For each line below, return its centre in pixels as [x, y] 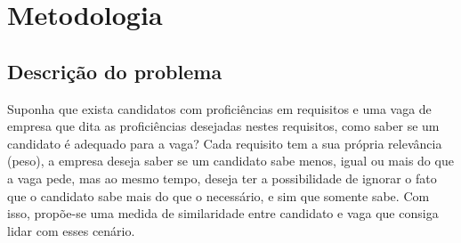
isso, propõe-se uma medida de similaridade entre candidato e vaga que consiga [223, 213]
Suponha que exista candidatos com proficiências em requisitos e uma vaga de [219, 108]
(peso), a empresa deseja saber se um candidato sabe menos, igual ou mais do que [230, 161]
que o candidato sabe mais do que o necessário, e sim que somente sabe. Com [218, 195]
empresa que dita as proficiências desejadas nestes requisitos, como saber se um [223, 126]
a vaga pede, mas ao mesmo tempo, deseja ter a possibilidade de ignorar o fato [222, 178]
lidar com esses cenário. [71, 230]
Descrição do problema [115, 71]
